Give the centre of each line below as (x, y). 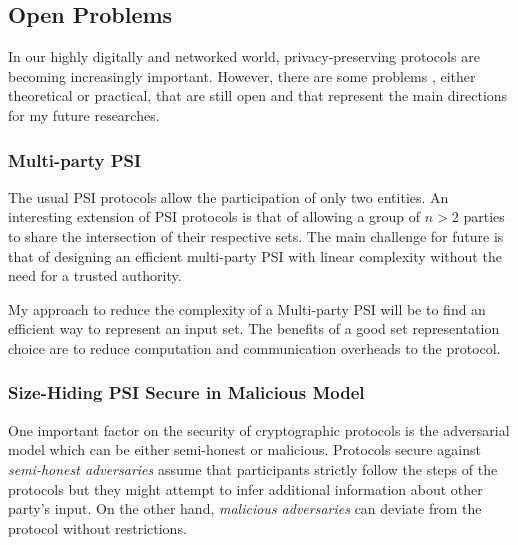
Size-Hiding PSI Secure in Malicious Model (186, 392)
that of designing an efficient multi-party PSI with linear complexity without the (255, 255)
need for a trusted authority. (95, 275)
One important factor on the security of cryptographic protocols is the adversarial (259, 429)
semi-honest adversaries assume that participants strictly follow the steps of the (253, 468)
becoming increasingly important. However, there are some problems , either (242, 75)
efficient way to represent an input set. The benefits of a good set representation (254, 328)
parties (484, 216)
